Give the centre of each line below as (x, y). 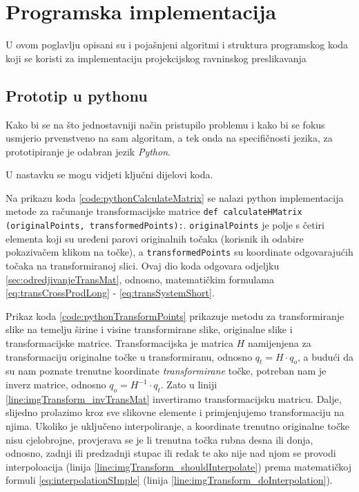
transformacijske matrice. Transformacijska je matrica (119, 343)
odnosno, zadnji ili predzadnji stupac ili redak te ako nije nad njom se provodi (171, 453)
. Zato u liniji (189, 384)
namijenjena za (279, 343)
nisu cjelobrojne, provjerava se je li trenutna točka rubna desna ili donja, (159, 439)
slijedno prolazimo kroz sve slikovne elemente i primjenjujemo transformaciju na (175, 412)
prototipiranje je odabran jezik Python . (88, 151)
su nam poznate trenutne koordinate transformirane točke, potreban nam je (166, 371)
